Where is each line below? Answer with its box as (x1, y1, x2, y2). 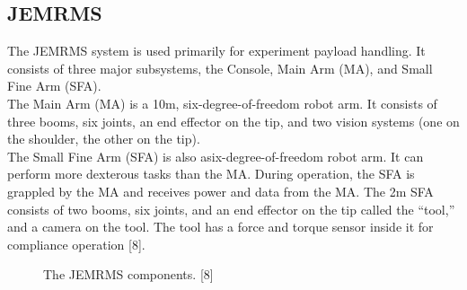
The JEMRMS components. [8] (43, 265, 214, 284)
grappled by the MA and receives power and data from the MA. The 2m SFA (7, 181, 434, 200)
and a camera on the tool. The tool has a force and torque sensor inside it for (7, 217, 434, 236)
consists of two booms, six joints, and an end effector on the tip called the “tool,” (7, 199, 455, 218)
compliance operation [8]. (7, 234, 145, 253)
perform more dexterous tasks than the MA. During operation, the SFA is (7, 164, 415, 183)
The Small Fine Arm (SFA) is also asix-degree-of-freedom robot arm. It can (7, 146, 424, 165)
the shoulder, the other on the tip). (7, 129, 200, 148)
